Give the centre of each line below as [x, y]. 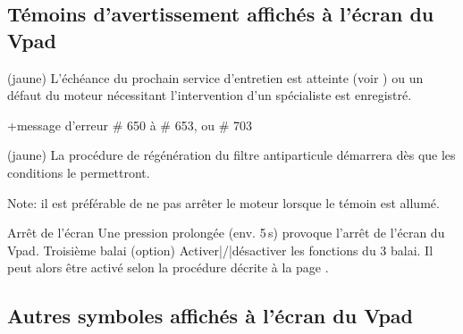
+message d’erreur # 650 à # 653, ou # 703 [130, 125]
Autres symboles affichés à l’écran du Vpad [210, 316]
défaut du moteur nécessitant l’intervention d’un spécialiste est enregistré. [210, 95]
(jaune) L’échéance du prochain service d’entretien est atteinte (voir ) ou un [215, 77]
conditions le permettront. [79, 172]
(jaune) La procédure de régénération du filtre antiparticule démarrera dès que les [231, 155]
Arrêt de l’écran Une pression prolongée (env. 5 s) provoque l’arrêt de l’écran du [226, 233]
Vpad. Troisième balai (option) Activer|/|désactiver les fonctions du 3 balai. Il [220, 250]
